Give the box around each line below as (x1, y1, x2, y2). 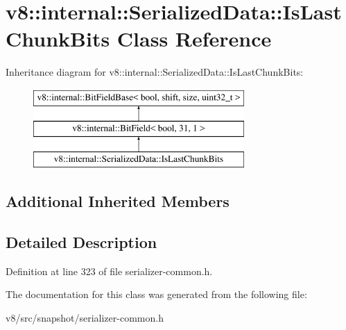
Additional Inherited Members (6, 190, 230, 212)
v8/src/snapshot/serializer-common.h (6, 311, 164, 325)
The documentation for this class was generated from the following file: (6, 287, 307, 302)
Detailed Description (6, 231, 157, 253)
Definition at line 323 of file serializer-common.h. (6, 263, 213, 278)
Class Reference (116, 24, 272, 53)
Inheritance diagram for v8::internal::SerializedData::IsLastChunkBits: (6, 65, 304, 79)
